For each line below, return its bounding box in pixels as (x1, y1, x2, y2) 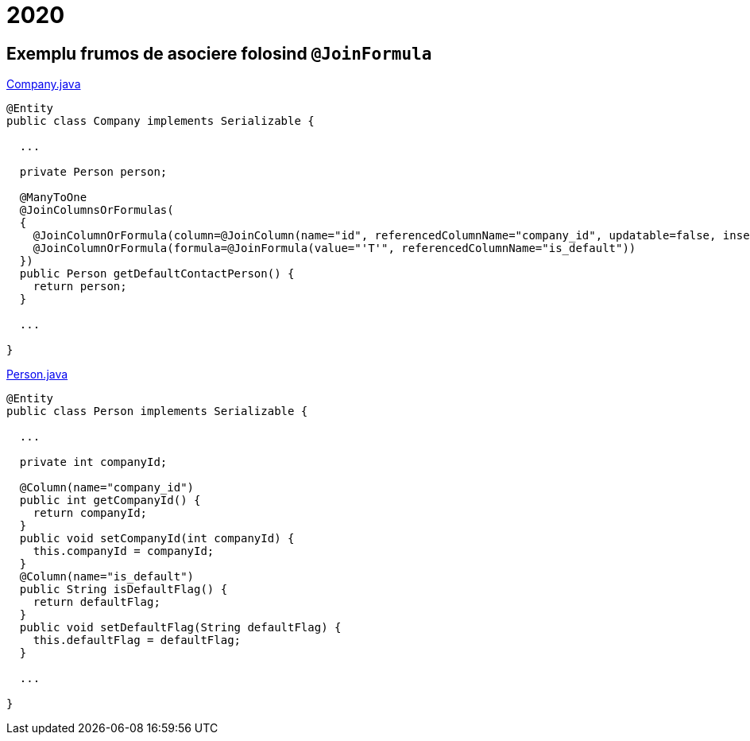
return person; (33, 280, 127, 293)
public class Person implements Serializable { (6, 405, 308, 418)
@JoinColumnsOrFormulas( (19, 204, 174, 217)
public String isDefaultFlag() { (19, 583, 228, 596)
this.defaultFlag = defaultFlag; (33, 634, 242, 647)
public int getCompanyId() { (19, 494, 201, 507)
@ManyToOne (19, 191, 87, 204)
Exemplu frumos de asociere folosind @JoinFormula (6, 43, 432, 64)
